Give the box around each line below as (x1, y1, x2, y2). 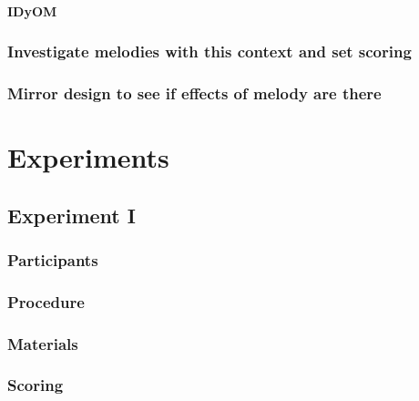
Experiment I (7, 200, 136, 229)
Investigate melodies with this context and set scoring (7, 40, 412, 63)
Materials (7, 332, 78, 355)
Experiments (7, 139, 169, 176)
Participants (7, 248, 98, 271)
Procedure (7, 290, 85, 313)
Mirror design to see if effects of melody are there (7, 81, 382, 104)
